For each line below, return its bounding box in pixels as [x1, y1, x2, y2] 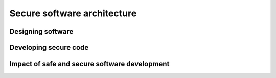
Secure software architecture [9, 8, 137, 19]
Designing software [9, 27, 74, 36]
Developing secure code [9, 43, 89, 52]
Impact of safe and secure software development [9, 60, 170, 68]
